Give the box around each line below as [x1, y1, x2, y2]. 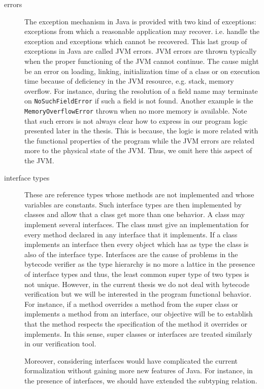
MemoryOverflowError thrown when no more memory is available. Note [24, 105, 247, 116]
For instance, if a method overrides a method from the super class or [24, 298, 238, 309]
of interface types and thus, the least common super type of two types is [24, 268, 249, 279]
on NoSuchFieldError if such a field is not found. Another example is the [24, 95, 253, 106]
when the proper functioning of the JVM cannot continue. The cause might [24, 55, 259, 66]
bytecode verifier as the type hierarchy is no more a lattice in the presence [24, 259, 255, 269]
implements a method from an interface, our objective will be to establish [24, 308, 253, 319]
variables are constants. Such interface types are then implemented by [24, 199, 242, 209]
